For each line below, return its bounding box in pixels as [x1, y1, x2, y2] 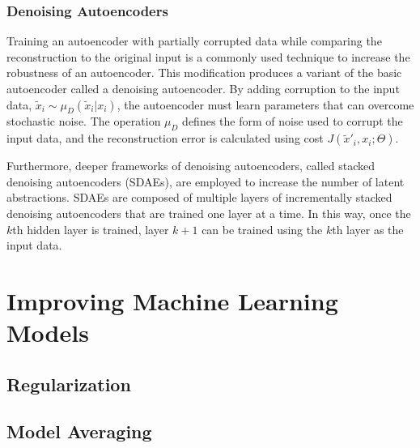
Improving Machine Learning [6, 284, 338, 317]
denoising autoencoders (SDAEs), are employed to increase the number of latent [6, 173, 405, 190]
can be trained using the [202, 220, 323, 237]
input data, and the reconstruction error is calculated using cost [6, 130, 324, 147]
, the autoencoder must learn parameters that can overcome [117, 96, 414, 113]
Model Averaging [6, 419, 152, 444]
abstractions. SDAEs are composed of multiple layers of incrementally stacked [6, 189, 392, 206]
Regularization [6, 371, 131, 396]
